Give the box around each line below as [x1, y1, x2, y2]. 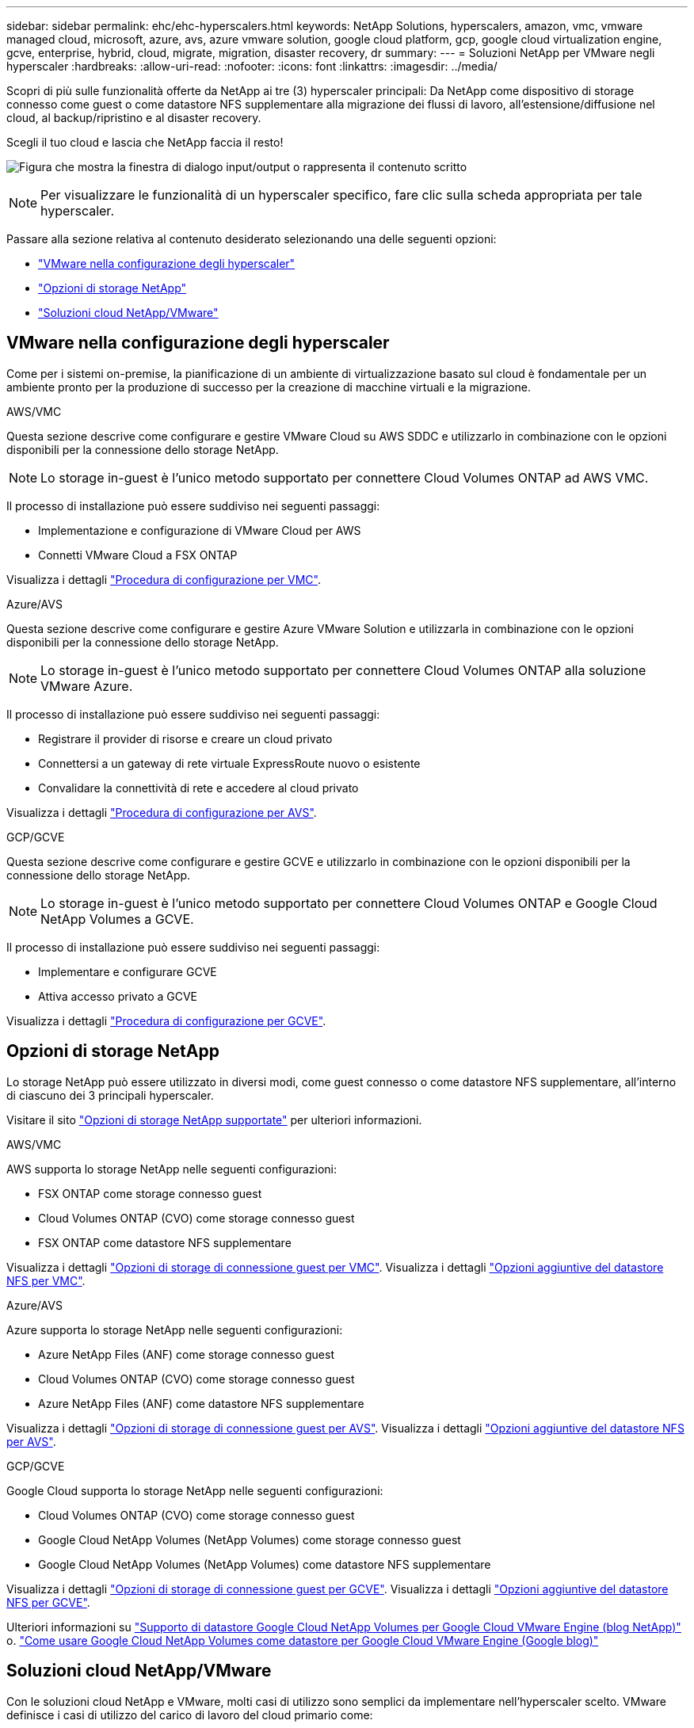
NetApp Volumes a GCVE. [40, 910, 194, 927]
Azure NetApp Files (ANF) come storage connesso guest [38, 1347, 335, 1361]
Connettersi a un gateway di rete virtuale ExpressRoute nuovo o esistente [38, 756, 421, 770]
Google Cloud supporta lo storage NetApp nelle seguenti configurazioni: [6, 1483, 383, 1497]
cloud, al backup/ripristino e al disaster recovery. [6, 111, 261, 124]
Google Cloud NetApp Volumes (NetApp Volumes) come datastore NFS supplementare [38, 1557, 491, 1571]
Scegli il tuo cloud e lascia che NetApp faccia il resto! [6, 135, 284, 149]
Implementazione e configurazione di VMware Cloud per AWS [38, 523, 361, 537]
